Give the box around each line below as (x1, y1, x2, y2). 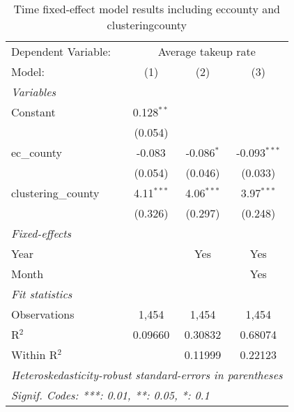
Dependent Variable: (11, 43, 111, 59)
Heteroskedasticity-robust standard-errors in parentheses (11, 367, 283, 383)
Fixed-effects (11, 225, 72, 241)
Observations (11, 306, 75, 322)
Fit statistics (11, 286, 72, 302)
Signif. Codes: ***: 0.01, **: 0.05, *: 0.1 (11, 387, 210, 403)
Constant (11, 104, 56, 120)
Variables (11, 84, 56, 100)
